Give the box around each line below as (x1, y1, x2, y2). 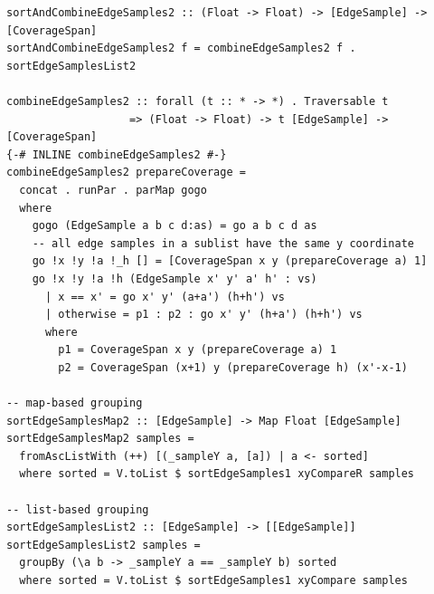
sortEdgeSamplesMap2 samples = (6, 432, 194, 445)
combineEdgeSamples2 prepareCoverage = (6, 166, 246, 179)
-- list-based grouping (6, 503, 149, 516)
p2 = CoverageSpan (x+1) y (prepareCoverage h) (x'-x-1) (58, 360, 408, 374)
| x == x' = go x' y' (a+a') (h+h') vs (44, 290, 285, 303)
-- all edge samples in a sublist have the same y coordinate (32, 236, 415, 250)
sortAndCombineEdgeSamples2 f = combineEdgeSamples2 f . (6, 42, 356, 55)
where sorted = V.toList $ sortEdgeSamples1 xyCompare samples (19, 574, 408, 587)
